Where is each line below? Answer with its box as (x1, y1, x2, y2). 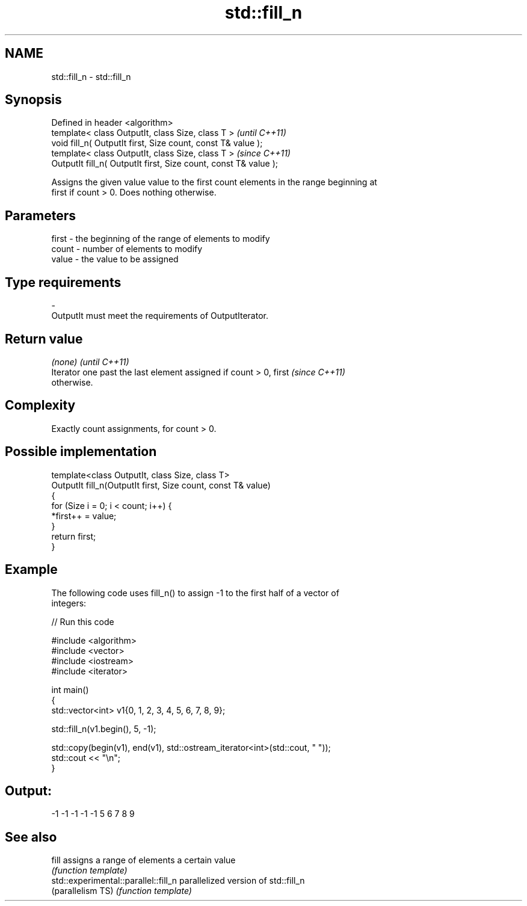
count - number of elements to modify (51, 244, 203, 254)
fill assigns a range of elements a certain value (51, 855, 236, 866)
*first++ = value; (51, 510, 117, 521)
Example (5, 562, 58, 578)
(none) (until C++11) (51, 356, 129, 367)
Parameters (5, 208, 76, 223)
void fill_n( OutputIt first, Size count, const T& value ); (51, 138, 263, 149)
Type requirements (5, 274, 122, 290)
